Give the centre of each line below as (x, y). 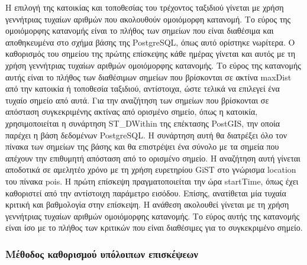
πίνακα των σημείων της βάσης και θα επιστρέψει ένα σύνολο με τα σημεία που (142, 146)
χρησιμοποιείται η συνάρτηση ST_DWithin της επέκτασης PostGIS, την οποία (143, 123)
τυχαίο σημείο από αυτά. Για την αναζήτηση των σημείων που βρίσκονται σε (137, 100)
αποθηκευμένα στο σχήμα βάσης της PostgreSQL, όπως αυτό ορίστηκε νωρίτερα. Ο (150, 42)
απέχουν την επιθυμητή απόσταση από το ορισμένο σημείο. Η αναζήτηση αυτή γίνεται (153, 158)
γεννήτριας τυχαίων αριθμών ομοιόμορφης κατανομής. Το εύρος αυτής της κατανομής (153, 216)
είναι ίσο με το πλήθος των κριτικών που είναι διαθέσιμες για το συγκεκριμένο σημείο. (154, 227)
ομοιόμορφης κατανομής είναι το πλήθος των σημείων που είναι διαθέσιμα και (140, 30)
